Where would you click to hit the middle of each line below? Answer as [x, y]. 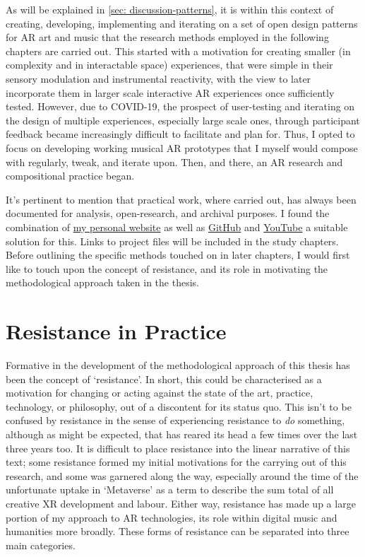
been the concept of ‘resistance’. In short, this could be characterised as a [164, 379]
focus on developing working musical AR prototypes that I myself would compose [182, 147]
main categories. [41, 545]
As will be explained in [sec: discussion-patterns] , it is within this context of [170, 9]
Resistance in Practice [116, 331]
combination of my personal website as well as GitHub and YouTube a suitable [177, 227]
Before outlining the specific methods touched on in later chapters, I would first [178, 255]
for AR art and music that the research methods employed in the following [167, 37]
